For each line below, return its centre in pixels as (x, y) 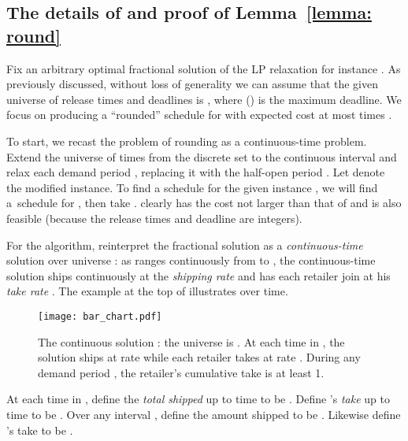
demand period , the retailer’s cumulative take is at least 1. (181, 372)
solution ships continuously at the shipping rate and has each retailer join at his (198, 275)
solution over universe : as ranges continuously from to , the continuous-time (191, 260)
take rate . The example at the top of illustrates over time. (147, 291)
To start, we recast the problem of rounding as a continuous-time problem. (187, 141)
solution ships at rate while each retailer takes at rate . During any (199, 357)
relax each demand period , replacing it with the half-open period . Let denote (196, 172)
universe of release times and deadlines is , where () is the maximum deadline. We (204, 99)
